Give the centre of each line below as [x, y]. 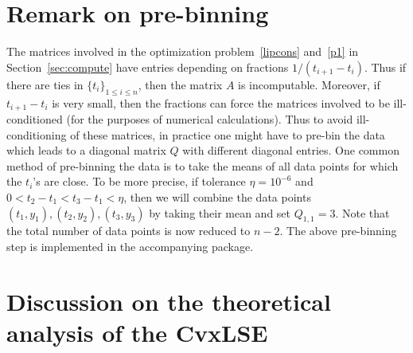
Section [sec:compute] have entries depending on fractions [148, 67]
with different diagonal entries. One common [291, 150]
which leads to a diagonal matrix [86, 150]
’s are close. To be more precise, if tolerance [139, 181]
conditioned [35, 118]
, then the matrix [180, 84]
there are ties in [45, 84]
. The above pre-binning [338, 231]
